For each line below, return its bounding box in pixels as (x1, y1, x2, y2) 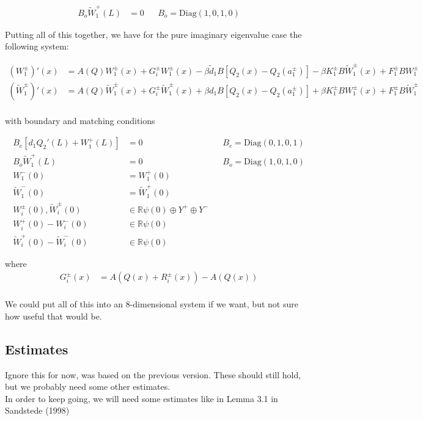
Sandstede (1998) (5, 404, 70, 417)
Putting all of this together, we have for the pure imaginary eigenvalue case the (5, 27, 302, 40)
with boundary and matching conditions (5, 114, 155, 126)
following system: (5, 40, 69, 53)
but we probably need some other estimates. (5, 380, 171, 393)
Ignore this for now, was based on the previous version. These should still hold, (5, 368, 301, 381)
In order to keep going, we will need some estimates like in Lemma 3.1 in (5, 392, 278, 405)
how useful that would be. (5, 309, 102, 322)
